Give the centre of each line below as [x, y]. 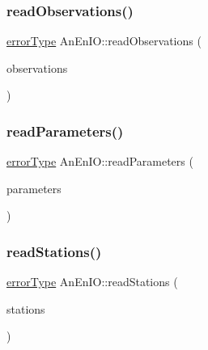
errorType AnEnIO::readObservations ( [104, 41]
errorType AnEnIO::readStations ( [92, 282]
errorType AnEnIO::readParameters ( [100, 161]
